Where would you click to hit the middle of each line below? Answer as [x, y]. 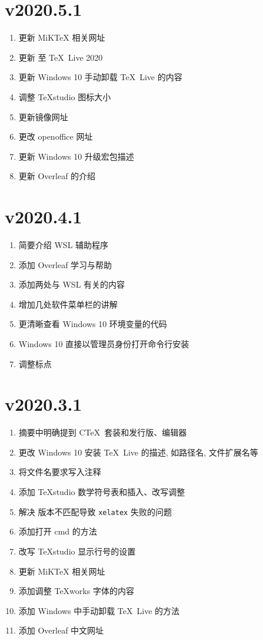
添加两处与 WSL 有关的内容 [72, 284]
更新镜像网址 [43, 116]
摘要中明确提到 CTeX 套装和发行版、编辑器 [103, 432]
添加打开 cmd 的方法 [58, 531]
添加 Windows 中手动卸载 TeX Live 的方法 [99, 610]
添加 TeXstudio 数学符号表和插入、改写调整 [102, 492]
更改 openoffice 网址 [56, 136]
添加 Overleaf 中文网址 [61, 630]
